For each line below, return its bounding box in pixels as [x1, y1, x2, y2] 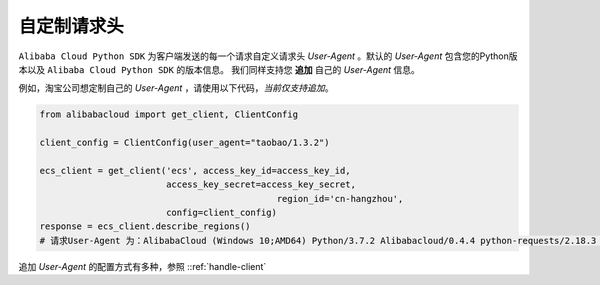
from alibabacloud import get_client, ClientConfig [39, 109, 299, 120]
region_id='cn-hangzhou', [276, 193, 404, 204]
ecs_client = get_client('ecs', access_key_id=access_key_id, [39, 165, 351, 176]
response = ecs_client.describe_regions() [39, 221, 251, 232]
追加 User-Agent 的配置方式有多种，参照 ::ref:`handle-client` [18, 260, 267, 272]
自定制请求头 [18, 15, 125, 37]
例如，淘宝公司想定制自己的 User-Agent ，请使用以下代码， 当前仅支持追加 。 [18, 82, 334, 94]
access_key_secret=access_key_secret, [165, 179, 357, 190]
